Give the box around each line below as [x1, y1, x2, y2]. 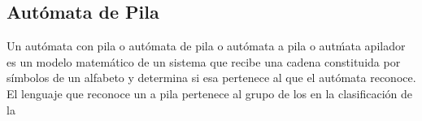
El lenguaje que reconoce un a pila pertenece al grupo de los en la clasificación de [7, 84, 412, 102]
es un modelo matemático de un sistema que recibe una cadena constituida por [7, 53, 401, 70]
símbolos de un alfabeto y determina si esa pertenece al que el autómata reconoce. [7, 69, 416, 86]
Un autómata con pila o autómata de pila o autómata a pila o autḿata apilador [7, 37, 406, 54]
